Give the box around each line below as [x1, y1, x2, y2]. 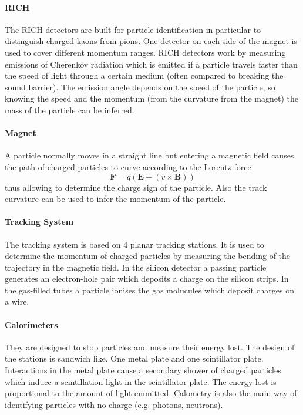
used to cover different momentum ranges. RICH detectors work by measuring [5, 46, 286, 58]
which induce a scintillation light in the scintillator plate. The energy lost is [5, 375, 277, 387]
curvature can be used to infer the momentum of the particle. [5, 193, 226, 205]
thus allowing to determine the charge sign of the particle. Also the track [5, 181, 267, 193]
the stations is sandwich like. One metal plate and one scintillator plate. [5, 352, 264, 365]
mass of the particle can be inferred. [5, 103, 134, 116]
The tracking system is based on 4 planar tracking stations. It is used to [5, 238, 264, 250]
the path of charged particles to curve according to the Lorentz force [5, 160, 251, 173]
